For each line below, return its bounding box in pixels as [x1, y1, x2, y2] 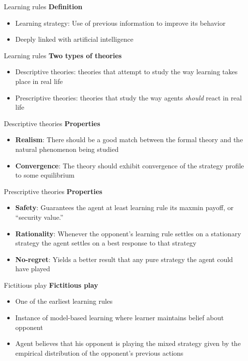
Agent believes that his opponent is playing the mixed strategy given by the [15, 338, 241, 348]
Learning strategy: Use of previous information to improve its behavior [15, 17, 226, 28]
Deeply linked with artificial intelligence [15, 34, 134, 44]
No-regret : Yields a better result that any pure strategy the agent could [15, 254, 233, 264]
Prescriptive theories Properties [4, 186, 103, 196]
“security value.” [15, 212, 63, 222]
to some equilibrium [15, 170, 75, 180]
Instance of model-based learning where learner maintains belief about [15, 312, 224, 323]
